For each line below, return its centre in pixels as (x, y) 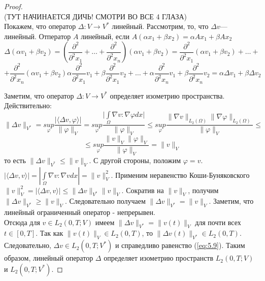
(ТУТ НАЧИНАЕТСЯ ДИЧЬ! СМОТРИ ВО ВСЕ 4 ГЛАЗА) (95, 16)
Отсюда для (22, 222)
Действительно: (28, 105)
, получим (203, 190)
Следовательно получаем (107, 201)
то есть (15, 160)
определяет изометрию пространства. (167, 95)
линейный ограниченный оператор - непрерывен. (80, 212)
